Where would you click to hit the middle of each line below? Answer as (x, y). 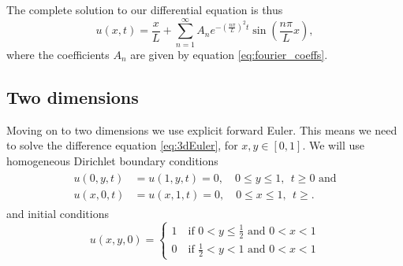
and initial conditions (58, 214)
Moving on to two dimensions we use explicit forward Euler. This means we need (202, 129)
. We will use (334, 145)
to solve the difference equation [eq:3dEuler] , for (122, 145)
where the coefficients (58, 54)
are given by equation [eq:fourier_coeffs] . (229, 54)
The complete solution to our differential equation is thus (145, 9)
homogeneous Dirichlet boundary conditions (112, 160)
